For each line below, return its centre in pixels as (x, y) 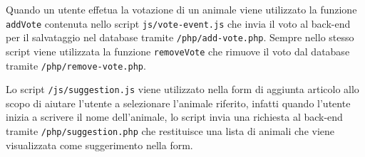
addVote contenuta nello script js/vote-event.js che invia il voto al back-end (178, 23)
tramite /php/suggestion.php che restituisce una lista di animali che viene (170, 131)
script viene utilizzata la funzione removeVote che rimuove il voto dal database (178, 51)
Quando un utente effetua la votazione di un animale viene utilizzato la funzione (181, 9)
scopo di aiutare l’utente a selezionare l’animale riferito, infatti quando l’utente (178, 103)
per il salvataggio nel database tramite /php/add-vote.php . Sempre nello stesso (180, 37)
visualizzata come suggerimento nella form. (99, 145)
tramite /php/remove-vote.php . (76, 65)
